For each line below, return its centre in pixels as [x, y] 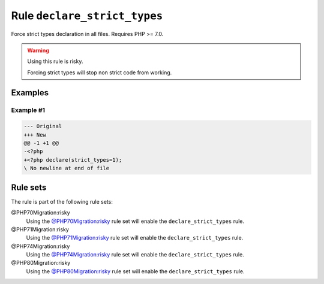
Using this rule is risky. [55, 61]
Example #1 [28, 110]
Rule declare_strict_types [87, 16]
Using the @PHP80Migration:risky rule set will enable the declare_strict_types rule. [136, 271]
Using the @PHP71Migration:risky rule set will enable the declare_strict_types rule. [135, 238]
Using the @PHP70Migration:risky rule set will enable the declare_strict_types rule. [135, 221]
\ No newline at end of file [67, 168]
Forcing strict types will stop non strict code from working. [100, 72]
